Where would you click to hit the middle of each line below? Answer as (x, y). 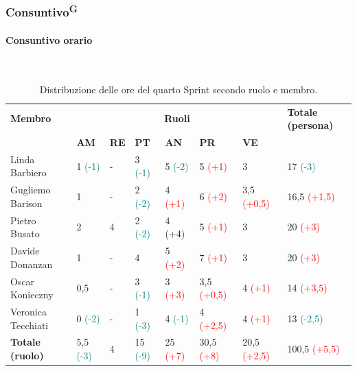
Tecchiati (30, 325)
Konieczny (32, 295)
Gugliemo (31, 190)
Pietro (23, 220)
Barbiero (28, 172)
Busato (25, 234)
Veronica (28, 311)
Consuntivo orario (49, 39)
